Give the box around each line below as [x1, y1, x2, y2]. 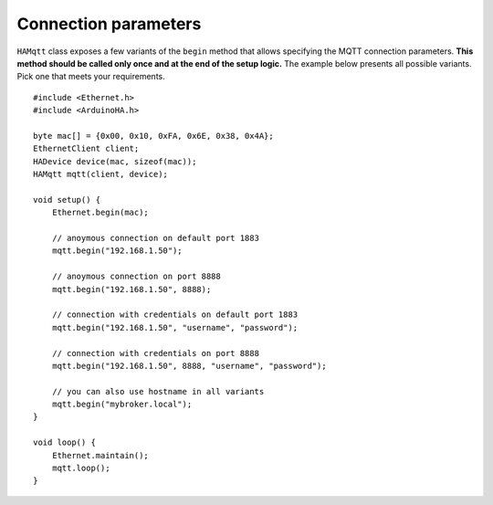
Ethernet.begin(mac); [51, 207, 150, 218]
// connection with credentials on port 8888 [51, 348, 260, 358]
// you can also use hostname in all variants [51, 386, 265, 396]
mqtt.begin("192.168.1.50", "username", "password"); [51, 322, 299, 332]
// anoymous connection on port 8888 [51, 271, 221, 282]
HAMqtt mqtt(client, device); [33, 169, 169, 180]
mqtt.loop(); [51, 463, 110, 474]
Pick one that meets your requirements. [16, 71, 165, 82]
